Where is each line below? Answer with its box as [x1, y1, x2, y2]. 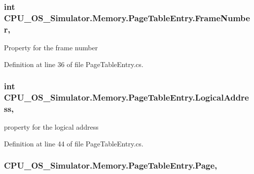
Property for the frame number [4, 42, 98, 53]
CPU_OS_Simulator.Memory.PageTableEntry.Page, [4, 159, 218, 172]
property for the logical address [4, 122, 99, 132]
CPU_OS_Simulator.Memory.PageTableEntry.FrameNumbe [4, 11, 250, 24]
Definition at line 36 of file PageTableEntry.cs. [4, 59, 144, 69]
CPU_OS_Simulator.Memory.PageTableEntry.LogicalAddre [4, 91, 249, 104]
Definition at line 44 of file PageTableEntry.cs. [4, 138, 144, 148]
